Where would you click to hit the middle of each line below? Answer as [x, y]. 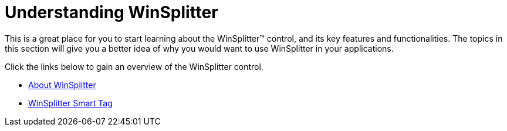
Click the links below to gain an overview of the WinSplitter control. [134, 66]
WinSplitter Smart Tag [70, 103]
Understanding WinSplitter [111, 12]
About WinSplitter [62, 85]
